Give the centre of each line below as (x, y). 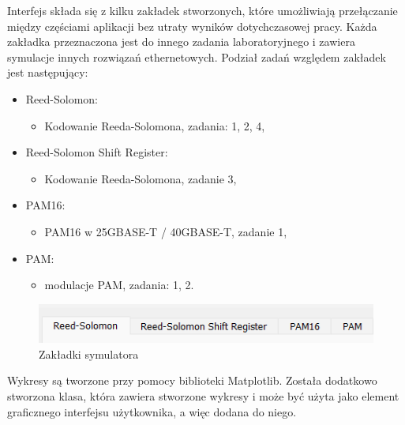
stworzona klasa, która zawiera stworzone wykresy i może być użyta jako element (203, 395)
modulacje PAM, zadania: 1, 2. (119, 285)
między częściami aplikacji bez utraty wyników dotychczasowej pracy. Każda (192, 26)
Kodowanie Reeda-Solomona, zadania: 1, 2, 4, (155, 125)
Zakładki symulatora (89, 354)
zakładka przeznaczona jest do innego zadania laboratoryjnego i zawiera (181, 41)
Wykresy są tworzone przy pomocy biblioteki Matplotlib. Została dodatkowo (192, 380)
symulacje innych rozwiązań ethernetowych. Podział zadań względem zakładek (197, 56)
